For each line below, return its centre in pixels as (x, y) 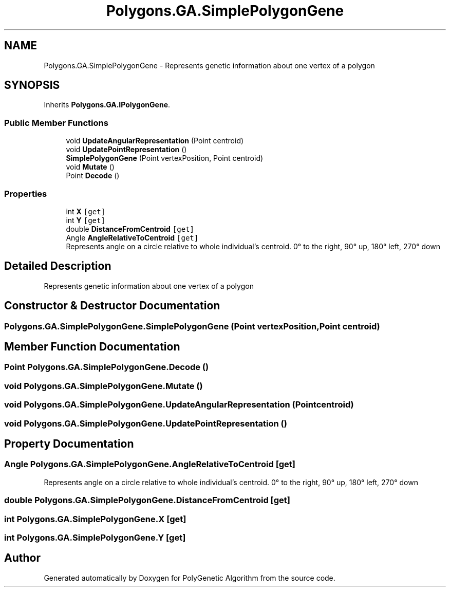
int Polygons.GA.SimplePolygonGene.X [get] (95, 519)
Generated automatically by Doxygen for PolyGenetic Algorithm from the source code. (190, 578)
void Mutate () (90, 167)
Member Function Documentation (92, 347)
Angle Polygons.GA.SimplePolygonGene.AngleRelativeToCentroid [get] (150, 464)
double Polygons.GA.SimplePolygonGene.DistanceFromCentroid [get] (147, 500)
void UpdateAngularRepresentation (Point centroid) (155, 141)
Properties (26, 193)
